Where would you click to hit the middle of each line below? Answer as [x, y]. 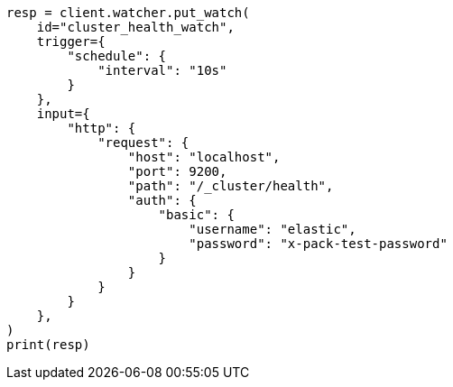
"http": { [102, 128]
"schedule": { [117, 56]
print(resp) [48, 345]
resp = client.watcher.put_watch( [128, 13]
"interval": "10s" [162, 70]
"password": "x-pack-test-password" [318, 244]
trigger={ [71, 41]
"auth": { [162, 200]
